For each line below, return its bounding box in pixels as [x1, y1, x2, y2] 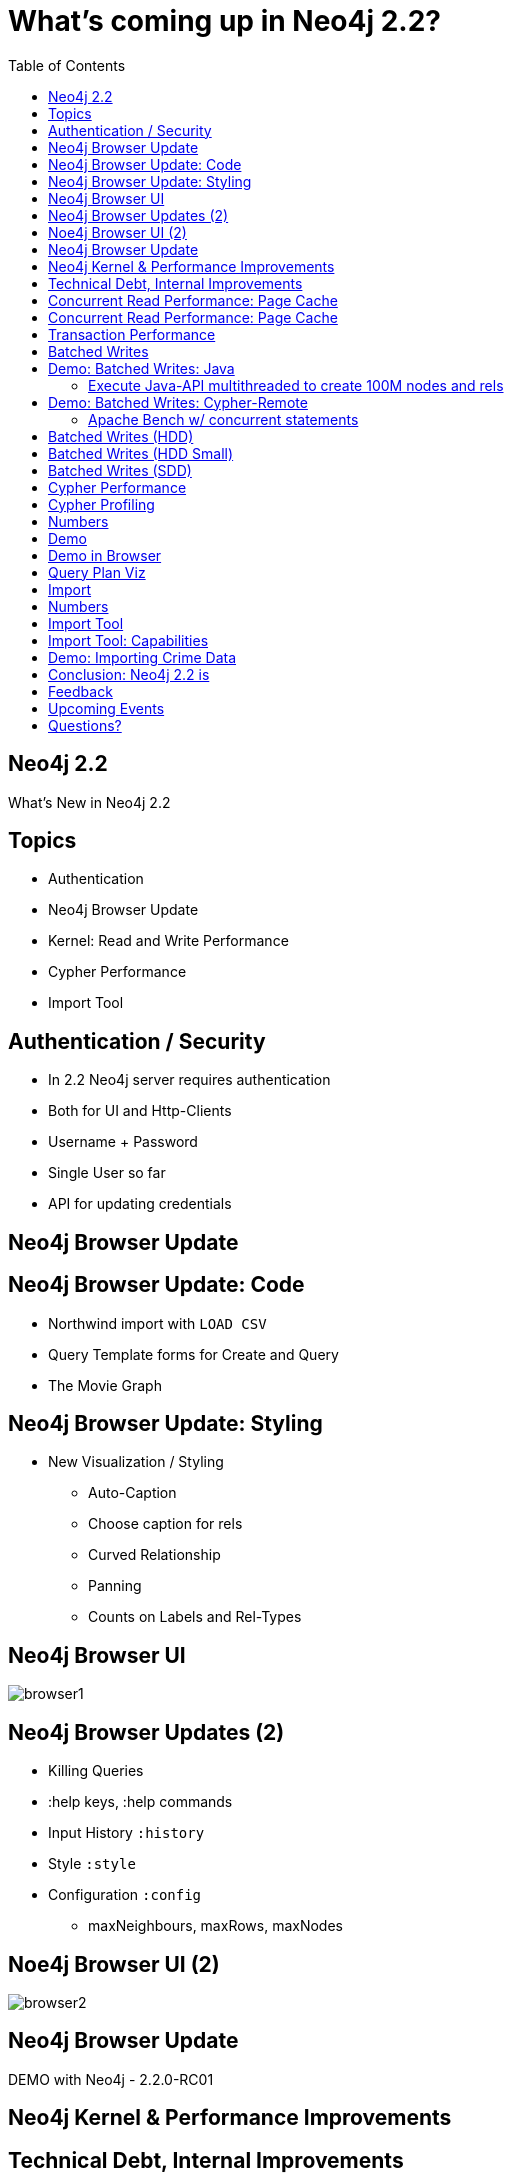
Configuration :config [48, 1886, 202, 1904]
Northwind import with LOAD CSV [48, 1314, 267, 1332]
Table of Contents [8, 56, 126, 74]
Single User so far [48, 1164, 166, 1182]
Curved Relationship [88, 1546, 221, 1564]
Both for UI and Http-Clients [48, 1102, 232, 1120]
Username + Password [48, 1133, 198, 1151]
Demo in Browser [48, 546, 162, 564]
